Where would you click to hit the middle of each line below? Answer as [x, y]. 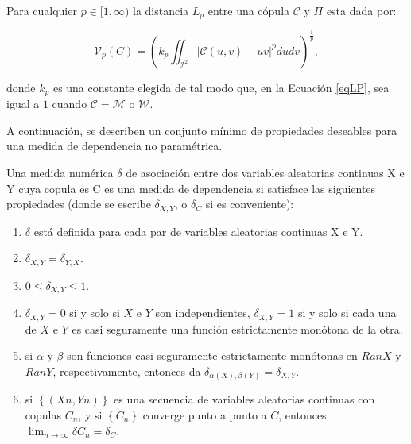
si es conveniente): [250, 204]
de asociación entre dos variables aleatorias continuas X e [265, 173]
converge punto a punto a [205, 414]
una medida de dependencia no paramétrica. [114, 146]
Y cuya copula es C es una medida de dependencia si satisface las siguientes [191, 188]
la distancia [161, 10]
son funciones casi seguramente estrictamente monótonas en [212, 355]
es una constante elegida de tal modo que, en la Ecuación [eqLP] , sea [221, 87]
